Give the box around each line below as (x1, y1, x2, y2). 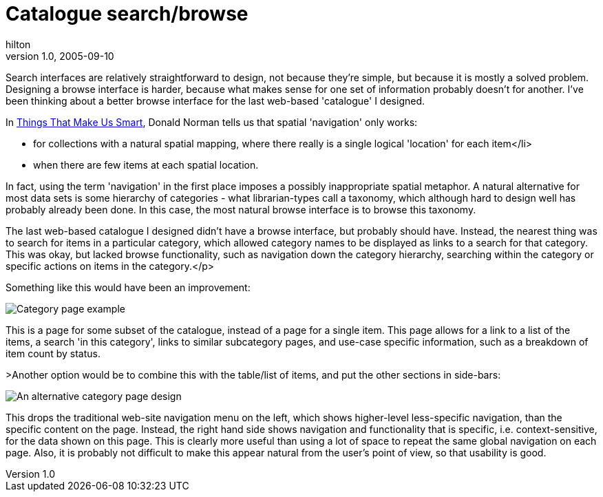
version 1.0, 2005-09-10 (6, 50, 114, 62)
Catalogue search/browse (6, 2, 248, 25)
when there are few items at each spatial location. (33, 158, 259, 171)
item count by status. (6, 347, 100, 359)
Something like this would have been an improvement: (6, 281, 251, 293)
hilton (6, 38, 31, 50)
